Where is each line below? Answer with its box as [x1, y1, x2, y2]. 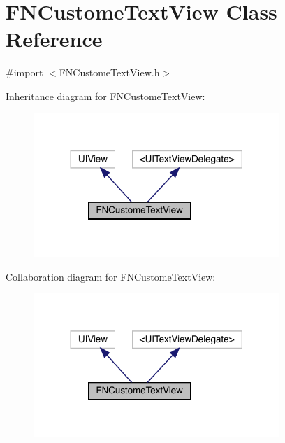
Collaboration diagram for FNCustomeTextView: [6, 269, 216, 283]
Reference [6, 24, 103, 53]
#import [6, 65, 43, 80]
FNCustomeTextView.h [59, 65, 160, 80]
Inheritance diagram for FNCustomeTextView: [6, 88, 205, 103]
